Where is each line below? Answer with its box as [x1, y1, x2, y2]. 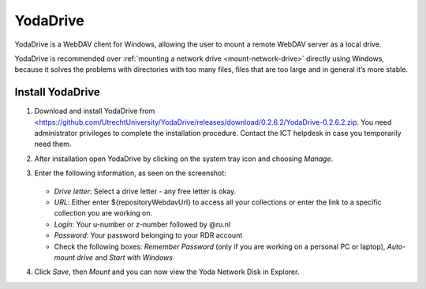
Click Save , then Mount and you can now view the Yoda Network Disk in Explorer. [34, 267, 300, 276]
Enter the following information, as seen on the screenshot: [34, 168, 226, 178]
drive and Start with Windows [76, 253, 174, 262]
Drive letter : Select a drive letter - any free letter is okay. [54, 186, 237, 196]
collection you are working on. [54, 208, 153, 218]
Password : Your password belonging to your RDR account [54, 231, 243, 240]
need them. [34, 139, 72, 149]
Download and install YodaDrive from [34, 107, 155, 116]
